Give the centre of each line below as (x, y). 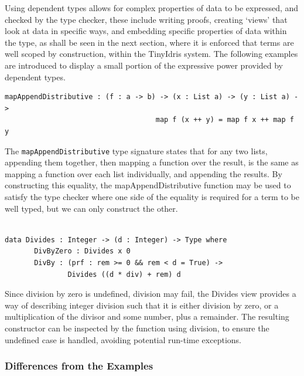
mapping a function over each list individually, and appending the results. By (144, 173)
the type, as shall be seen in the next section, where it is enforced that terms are (149, 42)
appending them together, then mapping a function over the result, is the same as (152, 162)
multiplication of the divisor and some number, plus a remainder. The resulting (147, 316)
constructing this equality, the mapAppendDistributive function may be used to (148, 185)
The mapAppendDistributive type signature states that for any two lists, (136, 150)
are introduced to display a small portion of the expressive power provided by (144, 65)
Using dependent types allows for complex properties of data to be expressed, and (152, 8)
